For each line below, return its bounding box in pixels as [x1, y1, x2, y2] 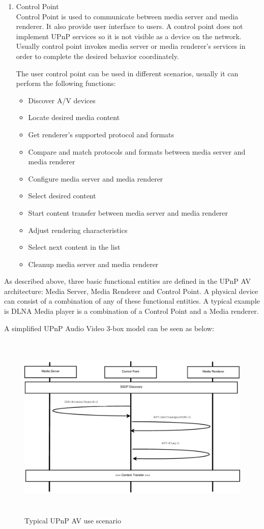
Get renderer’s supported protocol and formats [28, 129, 174, 139]
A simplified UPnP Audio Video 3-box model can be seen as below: [4, 322, 214, 333]
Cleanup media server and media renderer [28, 258, 159, 269]
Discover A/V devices [28, 95, 96, 105]
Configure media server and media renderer [28, 173, 163, 184]
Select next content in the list [28, 242, 121, 252]
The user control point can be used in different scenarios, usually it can [16, 68, 239, 78]
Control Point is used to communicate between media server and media [16, 11, 239, 21]
